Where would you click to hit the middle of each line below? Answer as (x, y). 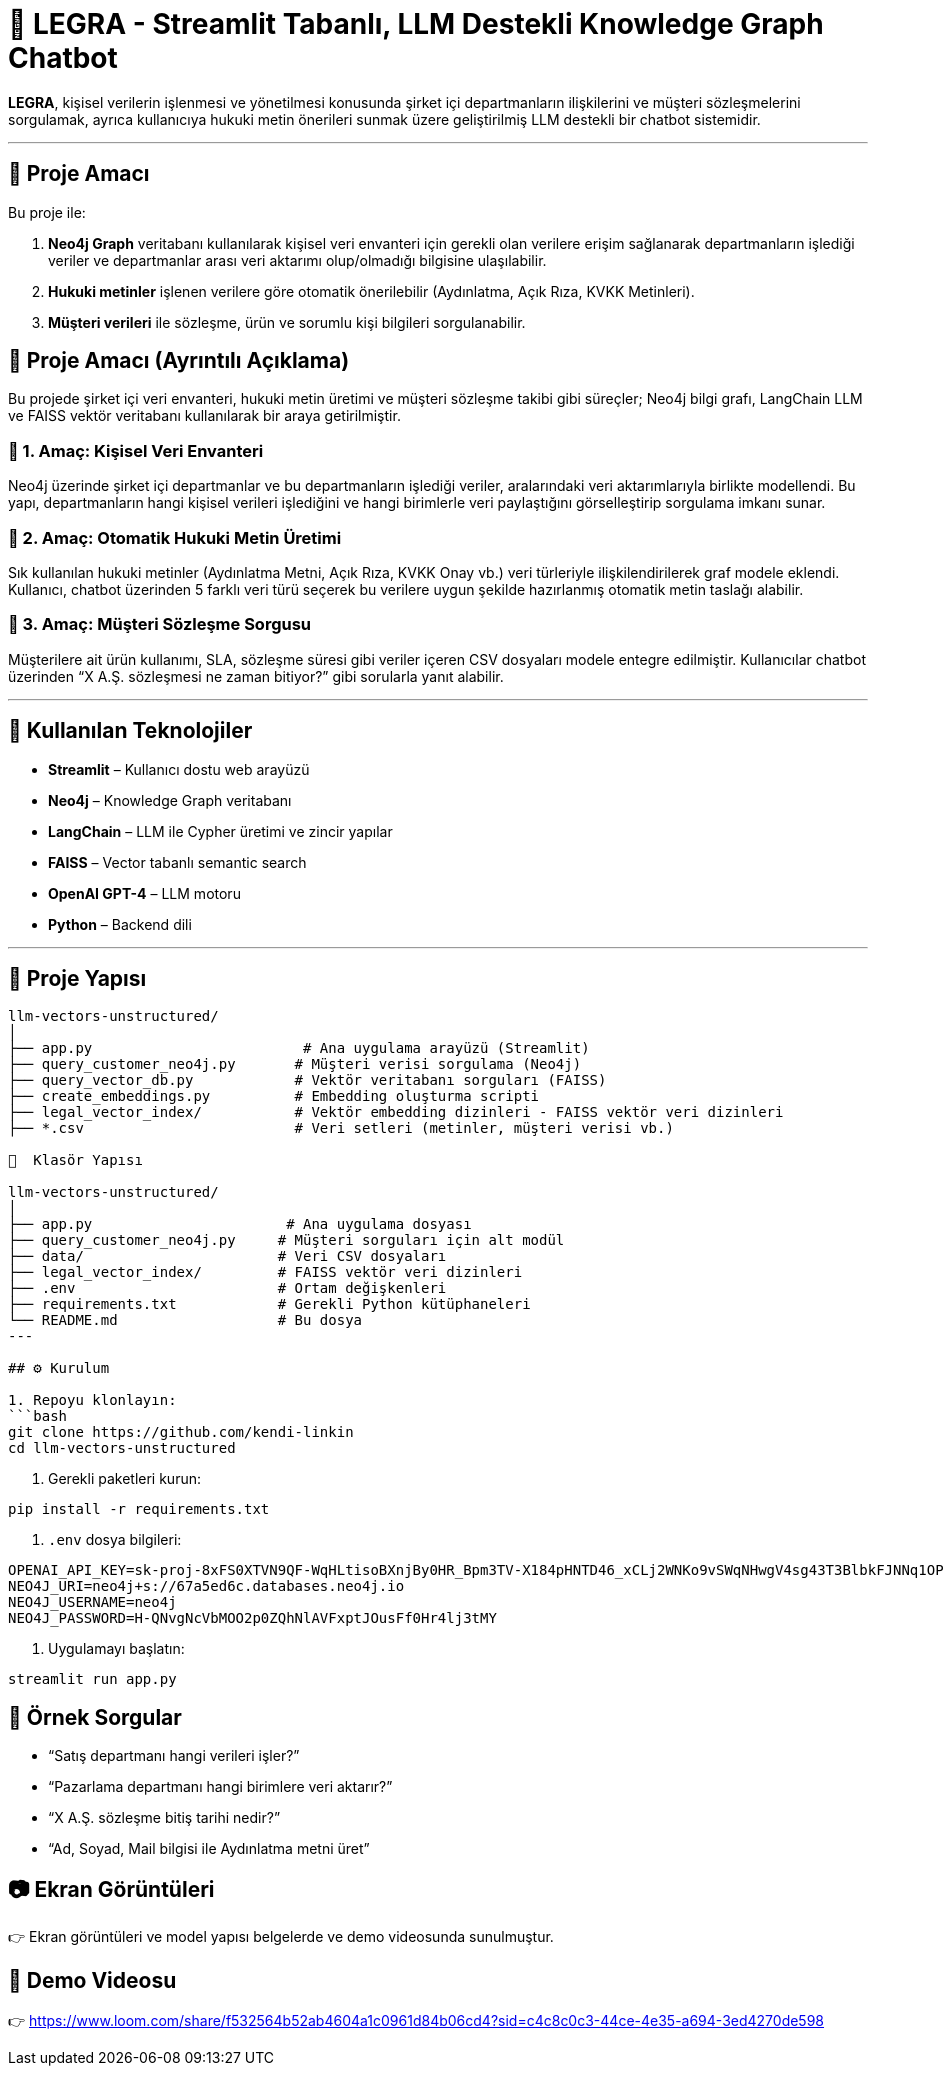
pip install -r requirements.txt (139, 1509)
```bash (38, 1416)
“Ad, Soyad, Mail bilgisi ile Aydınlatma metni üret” (209, 1849)
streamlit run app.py (92, 1679)
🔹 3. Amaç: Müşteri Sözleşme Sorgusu (160, 624)
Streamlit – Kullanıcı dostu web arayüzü (179, 769)
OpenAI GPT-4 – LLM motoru (144, 893)
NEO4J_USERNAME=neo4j (92, 1602)
